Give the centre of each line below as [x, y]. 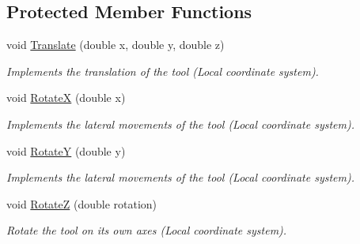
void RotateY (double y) [66, 150]
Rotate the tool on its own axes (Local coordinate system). [147, 230]
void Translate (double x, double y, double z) [116, 45]
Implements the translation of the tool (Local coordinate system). [163, 71]
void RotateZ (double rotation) [82, 203]
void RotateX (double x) [66, 98]
